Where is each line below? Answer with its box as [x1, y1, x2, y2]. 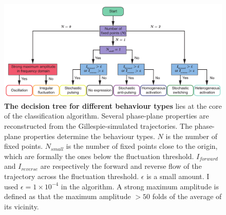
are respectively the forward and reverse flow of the [40, 161, 202, 171]
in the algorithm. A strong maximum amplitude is [61, 181, 219, 191]
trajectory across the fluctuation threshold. [4, 171, 139, 181]
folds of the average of [152, 191, 222, 202]
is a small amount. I [146, 171, 210, 181]
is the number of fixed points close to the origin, [66, 141, 218, 151]
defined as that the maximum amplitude [4, 191, 131, 202]
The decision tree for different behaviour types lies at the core [4, 100, 222, 111]
